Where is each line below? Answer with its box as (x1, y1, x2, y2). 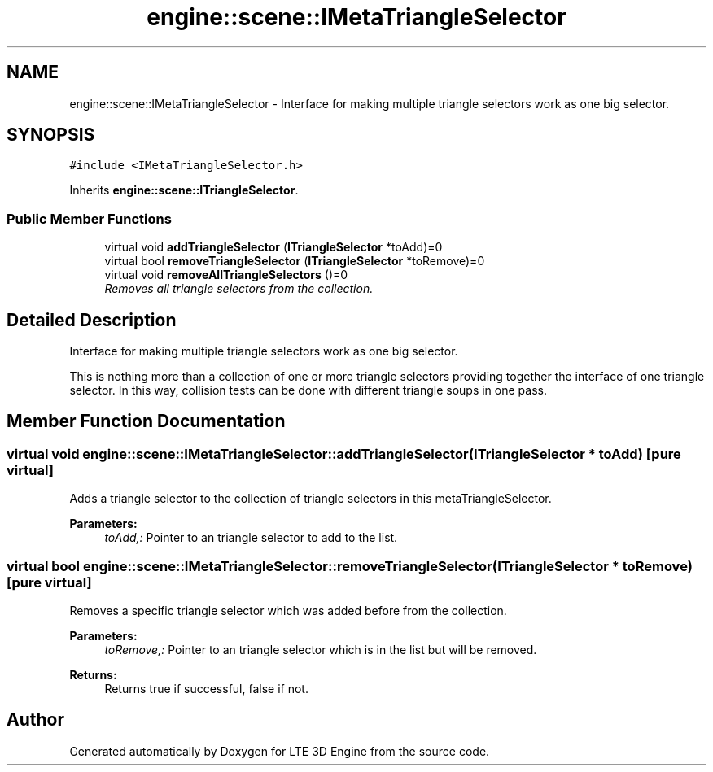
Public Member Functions (7, 210, 172, 227)
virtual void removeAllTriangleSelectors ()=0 (104, 268, 348, 282)
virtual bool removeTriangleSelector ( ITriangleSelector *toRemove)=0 (104, 254, 485, 268)
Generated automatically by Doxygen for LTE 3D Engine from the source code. (69, 744, 490, 758)
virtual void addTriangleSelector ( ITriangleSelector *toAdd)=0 (104, 240, 443, 255)
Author (7, 709, 64, 731)
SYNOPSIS (7, 124, 95, 146)
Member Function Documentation (7, 411, 286, 432)
